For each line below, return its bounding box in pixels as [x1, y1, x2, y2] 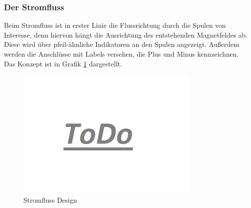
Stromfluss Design [23, 194, 77, 205]
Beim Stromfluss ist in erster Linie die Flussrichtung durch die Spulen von [4, 20, 226, 30]
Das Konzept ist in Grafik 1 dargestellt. [4, 58, 123, 68]
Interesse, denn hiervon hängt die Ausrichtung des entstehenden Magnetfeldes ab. [4, 29, 248, 40]
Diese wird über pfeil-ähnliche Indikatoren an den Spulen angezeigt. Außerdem [4, 39, 239, 49]
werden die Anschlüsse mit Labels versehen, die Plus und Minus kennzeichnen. [4, 49, 239, 59]
